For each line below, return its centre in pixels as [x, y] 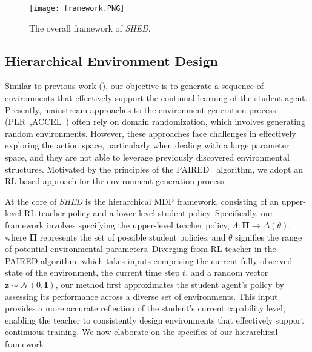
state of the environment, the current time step [92, 272]
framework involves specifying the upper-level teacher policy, [117, 224]
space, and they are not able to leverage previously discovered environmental [147, 157]
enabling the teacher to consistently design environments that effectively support [154, 320]
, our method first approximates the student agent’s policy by [170, 284]
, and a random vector [227, 272]
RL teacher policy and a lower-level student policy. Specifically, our [149, 213]
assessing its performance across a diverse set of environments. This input [141, 296]
